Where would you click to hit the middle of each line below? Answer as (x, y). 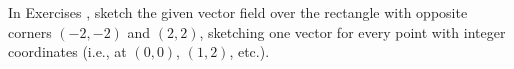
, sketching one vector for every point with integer (352, 31)
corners (30, 31)
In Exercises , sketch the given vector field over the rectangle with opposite (238, 12)
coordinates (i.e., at (67, 51)
